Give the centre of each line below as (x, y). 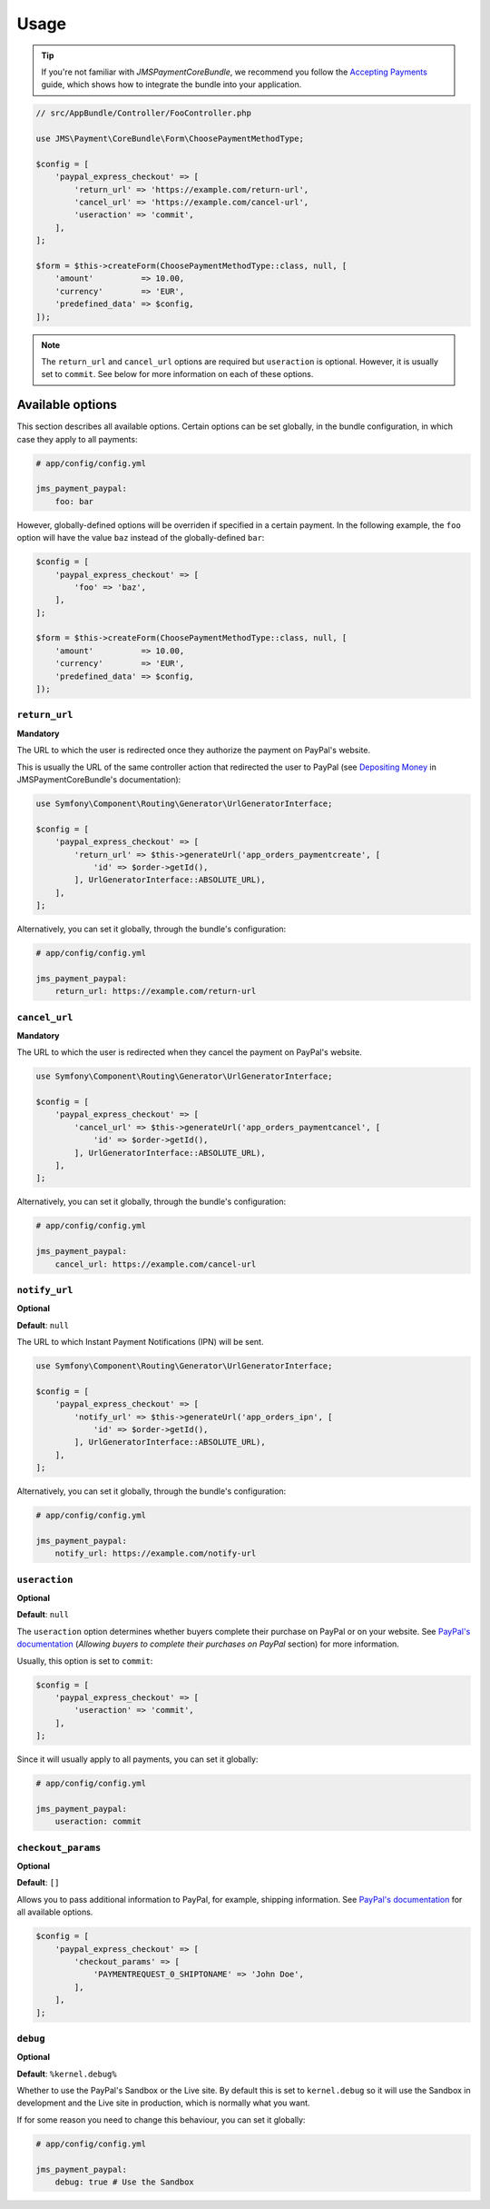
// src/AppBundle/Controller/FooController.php (143, 113)
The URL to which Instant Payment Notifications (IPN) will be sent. (140, 1342)
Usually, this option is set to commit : (85, 1661)
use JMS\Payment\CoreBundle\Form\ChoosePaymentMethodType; (170, 139)
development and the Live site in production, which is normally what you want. (163, 2103)
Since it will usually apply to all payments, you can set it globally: (137, 1759)
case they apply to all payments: (77, 439)
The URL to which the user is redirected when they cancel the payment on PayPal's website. (190, 1052)
